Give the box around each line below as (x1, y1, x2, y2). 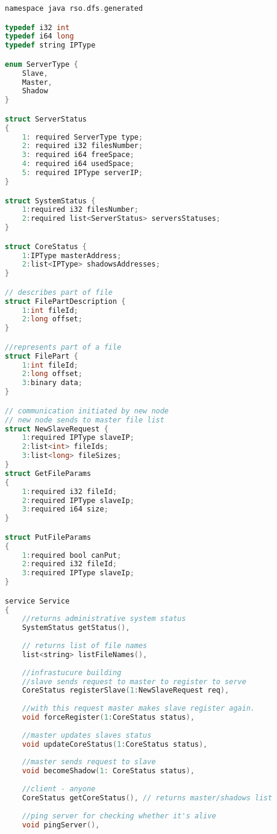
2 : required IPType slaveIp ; (22, 496, 134, 505)
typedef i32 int (5, 23, 70, 32)
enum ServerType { (5, 60, 78, 69)
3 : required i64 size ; (22, 505, 108, 514)
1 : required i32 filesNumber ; (22, 205, 138, 214)
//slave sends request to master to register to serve (22, 677, 246, 686)
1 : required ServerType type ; (22, 132, 143, 141)
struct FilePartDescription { (5, 297, 126, 306)
